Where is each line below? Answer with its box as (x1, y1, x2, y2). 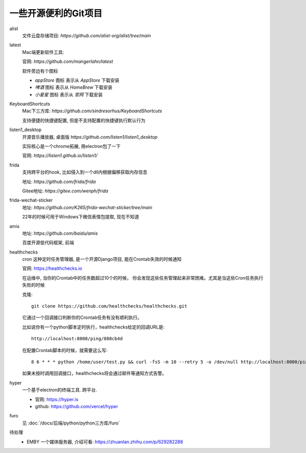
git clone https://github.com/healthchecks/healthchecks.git (31, 304, 187, 309)
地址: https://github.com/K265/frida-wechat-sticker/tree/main (22, 204, 152, 210)
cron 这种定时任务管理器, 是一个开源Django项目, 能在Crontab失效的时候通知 (22, 256, 182, 262)
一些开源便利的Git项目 (9, 8, 103, 19)
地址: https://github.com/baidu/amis (22, 230, 98, 236)
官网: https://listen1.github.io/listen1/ (22, 153, 98, 159)
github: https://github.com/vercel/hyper (35, 403, 118, 409)
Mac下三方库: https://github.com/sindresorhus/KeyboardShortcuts (22, 108, 163, 114)
